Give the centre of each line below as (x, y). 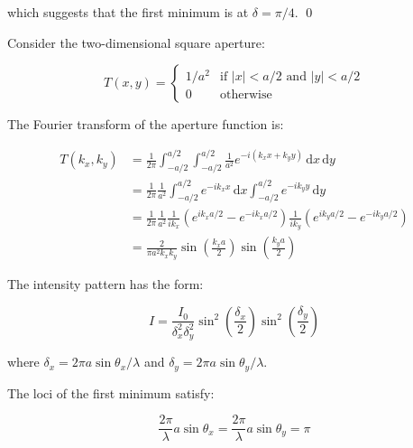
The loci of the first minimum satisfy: (111, 392)
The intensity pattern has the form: (106, 284)
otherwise (246, 94)
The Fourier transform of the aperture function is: (146, 124)
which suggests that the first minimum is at (128, 12)
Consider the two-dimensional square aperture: (136, 42)
